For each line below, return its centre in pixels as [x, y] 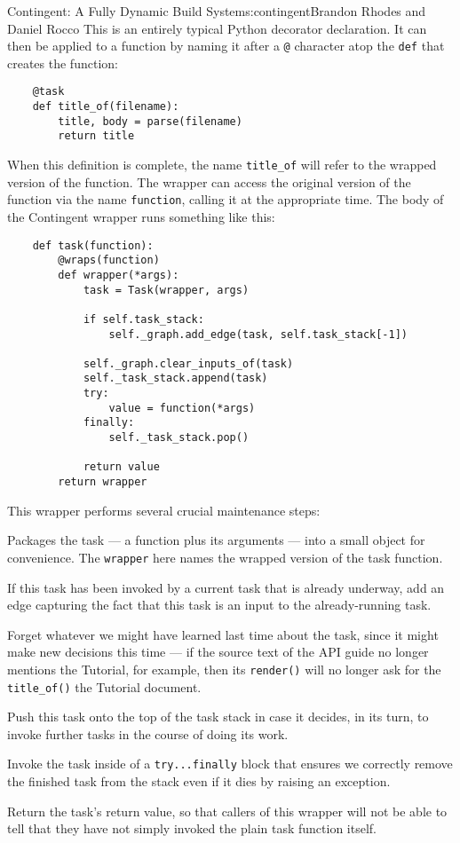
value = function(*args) [182, 408]
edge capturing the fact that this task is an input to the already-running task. [219, 605]
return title [96, 136]
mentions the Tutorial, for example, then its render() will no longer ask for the [224, 669]
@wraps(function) [109, 260]
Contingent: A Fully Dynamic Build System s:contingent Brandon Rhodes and [217, 11]
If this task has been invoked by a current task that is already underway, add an [226, 587]
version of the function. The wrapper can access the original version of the [209, 181]
